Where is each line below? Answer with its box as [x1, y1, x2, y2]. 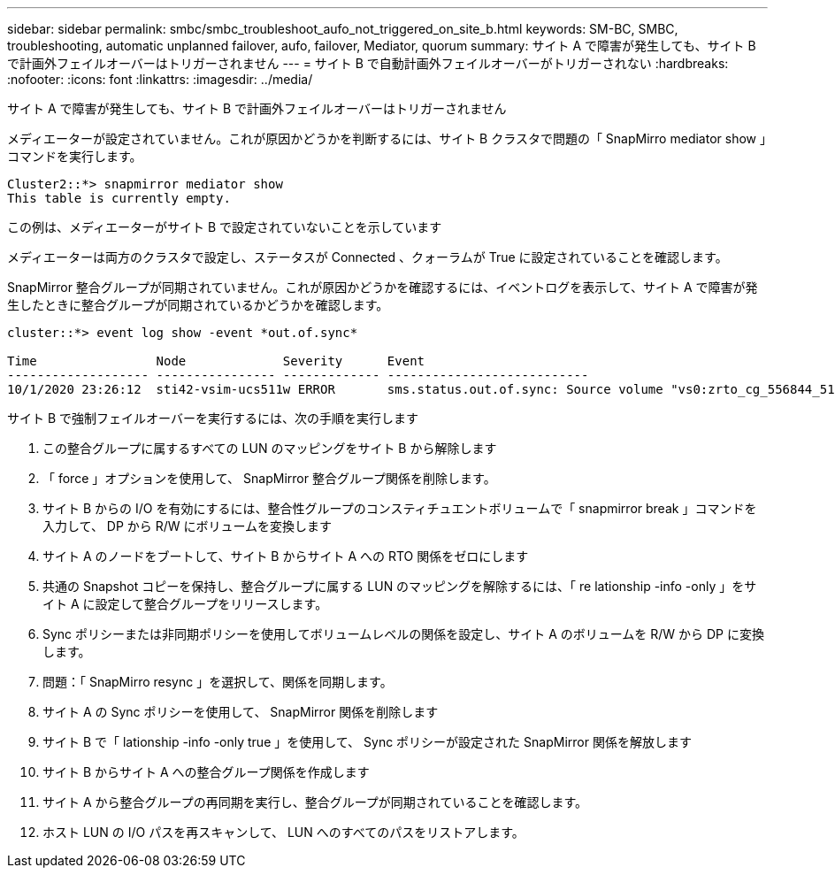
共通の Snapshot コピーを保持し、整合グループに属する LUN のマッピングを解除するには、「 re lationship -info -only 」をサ [42, 579, 757, 594]
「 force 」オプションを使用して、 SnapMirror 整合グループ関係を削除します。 [42, 471, 496, 486]
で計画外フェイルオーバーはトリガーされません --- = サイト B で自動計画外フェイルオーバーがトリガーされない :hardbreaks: [7, 56, 729, 71]
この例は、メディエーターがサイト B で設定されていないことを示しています [7, 219, 442, 234]
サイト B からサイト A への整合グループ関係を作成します [42, 764, 370, 779]
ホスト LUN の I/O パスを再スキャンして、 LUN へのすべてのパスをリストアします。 [42, 825, 525, 840]
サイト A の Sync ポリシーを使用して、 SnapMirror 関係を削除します [42, 704, 439, 719]
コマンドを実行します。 [7, 149, 142, 164]
